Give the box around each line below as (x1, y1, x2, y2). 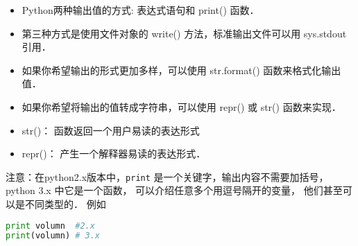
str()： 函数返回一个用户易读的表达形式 (22, 123, 200, 137)
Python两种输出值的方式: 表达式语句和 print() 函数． (22, 3, 259, 17)
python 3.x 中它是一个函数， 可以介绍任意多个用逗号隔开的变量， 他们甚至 (6, 183, 343, 197)
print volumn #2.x (6, 220, 95, 231)
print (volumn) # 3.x (6, 231, 101, 241)
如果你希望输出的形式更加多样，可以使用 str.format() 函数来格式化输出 (22, 62, 341, 77)
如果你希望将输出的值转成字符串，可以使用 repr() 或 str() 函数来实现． (22, 99, 341, 114)
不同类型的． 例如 (24, 197, 106, 211)
